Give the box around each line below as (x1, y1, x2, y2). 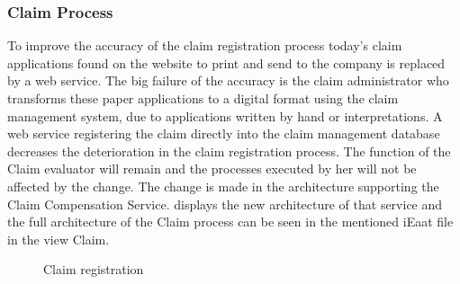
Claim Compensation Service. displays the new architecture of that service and (7, 194, 443, 213)
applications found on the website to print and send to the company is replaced (7, 53, 446, 72)
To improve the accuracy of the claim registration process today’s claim (7, 36, 402, 55)
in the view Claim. (7, 229, 110, 248)
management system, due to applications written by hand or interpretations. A (7, 106, 443, 125)
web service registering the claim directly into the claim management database (7, 124, 440, 143)
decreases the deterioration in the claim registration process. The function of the (7, 141, 451, 160)
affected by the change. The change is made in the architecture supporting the (7, 176, 439, 195)
